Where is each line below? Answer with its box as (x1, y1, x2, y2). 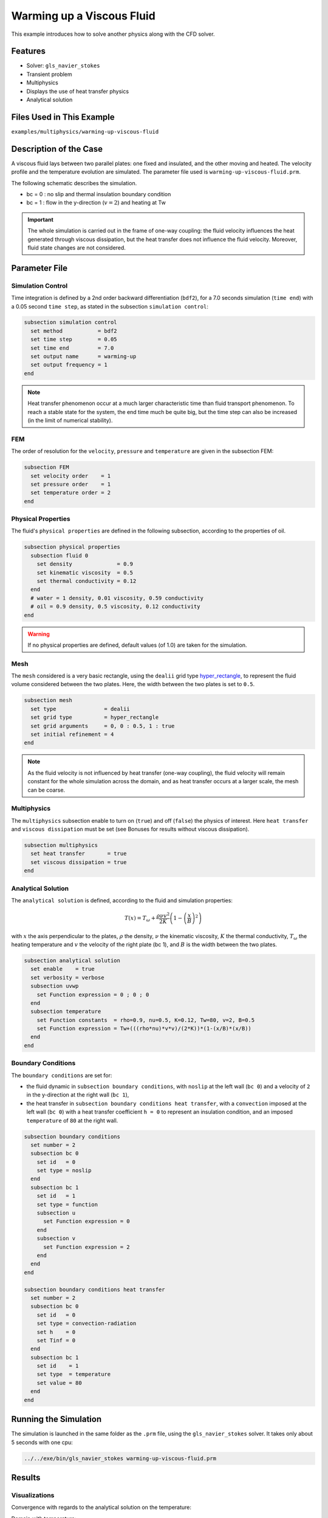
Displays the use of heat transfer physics (26, 87, 129, 95)
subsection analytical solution (24, 957, 121, 964)
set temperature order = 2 (30, 489, 111, 496)
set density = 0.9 (36, 560, 134, 568)
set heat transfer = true (30, 850, 127, 857)
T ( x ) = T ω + (125, 914, 156, 923)
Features (11, 46, 46, 56)
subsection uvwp (30, 982, 79, 990)
